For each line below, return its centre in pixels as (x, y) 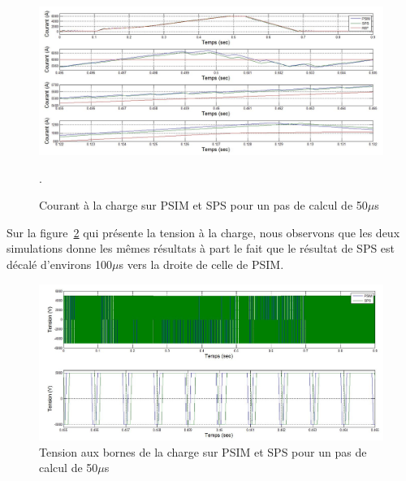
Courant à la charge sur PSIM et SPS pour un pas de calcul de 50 (203, 205)
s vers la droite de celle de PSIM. (201, 264)
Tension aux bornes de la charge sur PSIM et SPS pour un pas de (203, 451)
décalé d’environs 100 (60, 264)
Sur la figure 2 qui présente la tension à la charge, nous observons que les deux (203, 232)
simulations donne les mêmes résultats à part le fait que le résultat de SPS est (201, 248)
